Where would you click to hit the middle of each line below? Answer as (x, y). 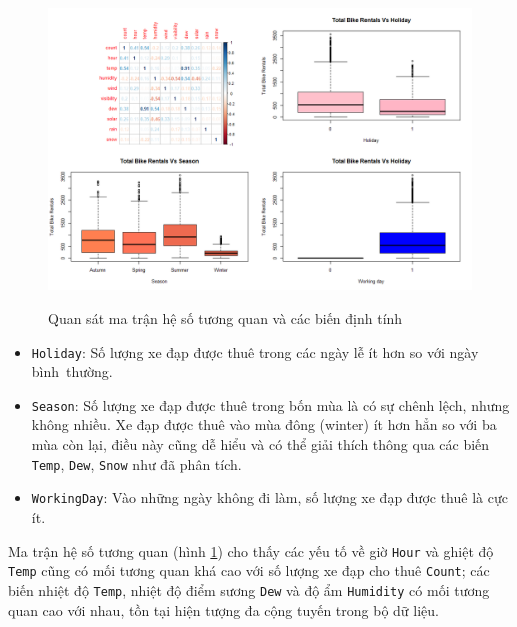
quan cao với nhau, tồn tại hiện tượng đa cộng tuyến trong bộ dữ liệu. (223, 609)
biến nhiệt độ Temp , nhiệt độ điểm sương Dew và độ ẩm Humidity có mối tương (249, 589)
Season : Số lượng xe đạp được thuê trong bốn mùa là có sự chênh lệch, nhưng (270, 404)
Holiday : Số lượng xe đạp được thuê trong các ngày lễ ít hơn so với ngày (255, 351)
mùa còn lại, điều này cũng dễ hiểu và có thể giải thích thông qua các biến (260, 444)
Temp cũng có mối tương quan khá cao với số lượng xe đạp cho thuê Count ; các (249, 570)
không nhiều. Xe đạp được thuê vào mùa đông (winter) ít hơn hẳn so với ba (264, 424)
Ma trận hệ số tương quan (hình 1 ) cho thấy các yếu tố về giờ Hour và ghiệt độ (251, 550)
